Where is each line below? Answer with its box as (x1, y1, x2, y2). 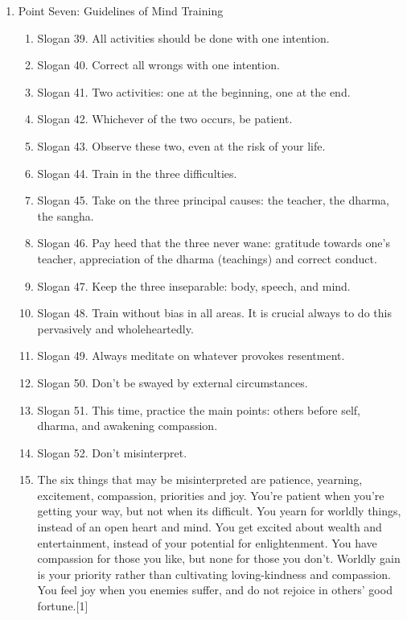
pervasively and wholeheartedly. (37, 320, 194, 337)
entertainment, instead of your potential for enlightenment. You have (37, 534, 377, 551)
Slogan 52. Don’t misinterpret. (37, 444, 187, 461)
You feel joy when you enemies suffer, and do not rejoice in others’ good (37, 581, 393, 598)
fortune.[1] (37, 597, 88, 614)
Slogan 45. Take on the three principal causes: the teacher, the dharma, (37, 192, 390, 209)
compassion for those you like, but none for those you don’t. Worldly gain (37, 550, 401, 567)
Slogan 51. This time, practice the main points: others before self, (37, 401, 360, 418)
